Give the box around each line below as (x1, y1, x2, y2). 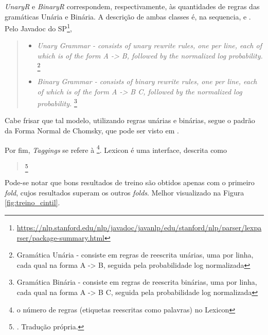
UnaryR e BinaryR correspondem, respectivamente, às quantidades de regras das (5, 1, 260, 11)
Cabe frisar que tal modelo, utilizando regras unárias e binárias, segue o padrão (5, 115, 255, 126)
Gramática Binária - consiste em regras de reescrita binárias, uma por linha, (16, 277, 257, 287)
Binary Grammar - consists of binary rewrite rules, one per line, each (37, 75, 257, 86)
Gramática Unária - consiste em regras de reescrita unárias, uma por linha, (16, 249, 254, 260)
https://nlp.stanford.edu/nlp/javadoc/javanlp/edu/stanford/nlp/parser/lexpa (16, 222, 262, 232)
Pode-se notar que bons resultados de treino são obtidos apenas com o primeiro (5, 177, 255, 188)
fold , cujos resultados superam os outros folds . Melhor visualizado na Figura (5, 187, 244, 198)
